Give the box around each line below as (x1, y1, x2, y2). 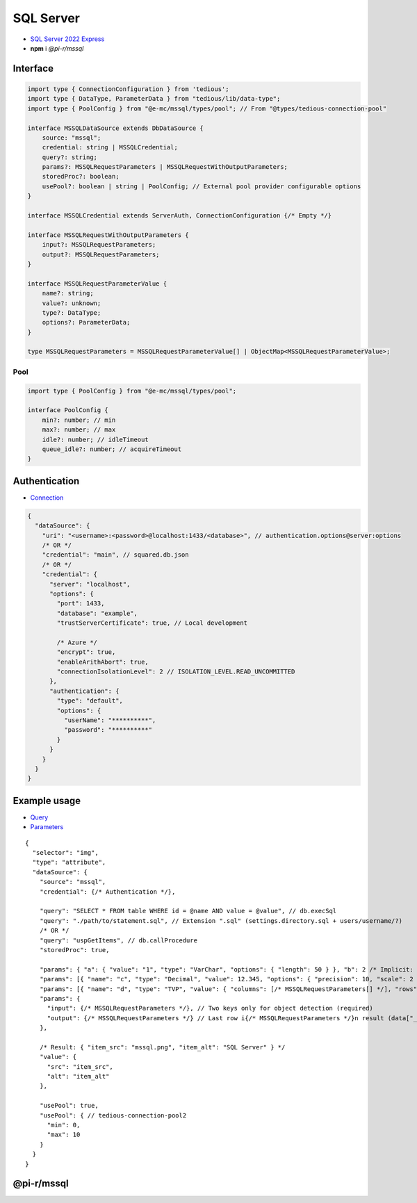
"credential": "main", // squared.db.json (42, 551, 189, 559)
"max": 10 (47, 1131, 81, 1139)
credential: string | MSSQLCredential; (42, 143, 179, 152)
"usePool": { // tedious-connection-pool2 (39, 1111, 187, 1119)
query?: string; (42, 153, 97, 161)
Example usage (13, 794, 81, 806)
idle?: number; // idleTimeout (42, 435, 149, 443)
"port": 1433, (56, 600, 105, 607)
